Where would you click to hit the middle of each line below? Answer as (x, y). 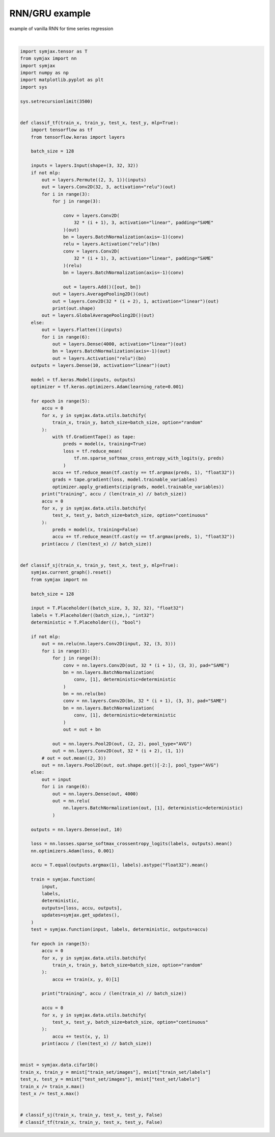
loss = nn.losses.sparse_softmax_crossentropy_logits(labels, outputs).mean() (132, 844)
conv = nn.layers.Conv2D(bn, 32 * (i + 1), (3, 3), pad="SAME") (145, 701)
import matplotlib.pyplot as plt (62, 80)
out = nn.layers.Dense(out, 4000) (95, 794)
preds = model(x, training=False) (95, 530)
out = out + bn (82, 730)
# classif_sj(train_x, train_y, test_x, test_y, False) (91, 1115)
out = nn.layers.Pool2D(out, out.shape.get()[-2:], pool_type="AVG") (130, 765)
